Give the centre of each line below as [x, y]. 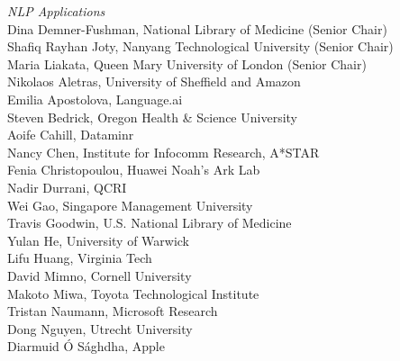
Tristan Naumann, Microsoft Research [113, 311]
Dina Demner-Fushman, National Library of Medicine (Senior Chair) [197, 28]
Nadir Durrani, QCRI [67, 187]
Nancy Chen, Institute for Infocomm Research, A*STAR [164, 152]
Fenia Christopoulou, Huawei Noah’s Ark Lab [134, 170]
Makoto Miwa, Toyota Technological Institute [133, 293]
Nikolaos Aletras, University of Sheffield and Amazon [154, 81]
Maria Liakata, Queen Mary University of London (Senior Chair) [187, 63]
